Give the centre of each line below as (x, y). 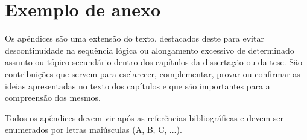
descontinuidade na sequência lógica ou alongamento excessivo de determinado (150, 50)
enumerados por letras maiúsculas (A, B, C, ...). (93, 129)
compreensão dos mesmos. (53, 97)
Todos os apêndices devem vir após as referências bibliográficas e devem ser (144, 117)
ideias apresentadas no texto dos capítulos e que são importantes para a (138, 85)
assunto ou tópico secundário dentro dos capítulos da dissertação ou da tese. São (154, 62)
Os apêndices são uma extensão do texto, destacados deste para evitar (135, 38)
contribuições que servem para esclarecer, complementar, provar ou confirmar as (153, 73)
